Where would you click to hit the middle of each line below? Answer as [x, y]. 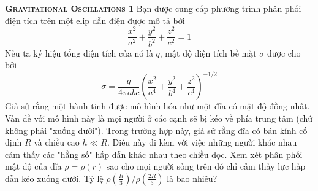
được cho [284, 53]
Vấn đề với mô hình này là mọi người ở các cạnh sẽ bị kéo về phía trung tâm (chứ [159, 118]
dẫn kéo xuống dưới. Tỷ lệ [54, 178]
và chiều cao [57, 142]
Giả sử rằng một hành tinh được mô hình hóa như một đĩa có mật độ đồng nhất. [157, 106]
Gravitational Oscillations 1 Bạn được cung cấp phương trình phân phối [153, 8]
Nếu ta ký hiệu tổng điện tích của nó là [79, 53]
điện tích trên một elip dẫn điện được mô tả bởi [95, 20]
